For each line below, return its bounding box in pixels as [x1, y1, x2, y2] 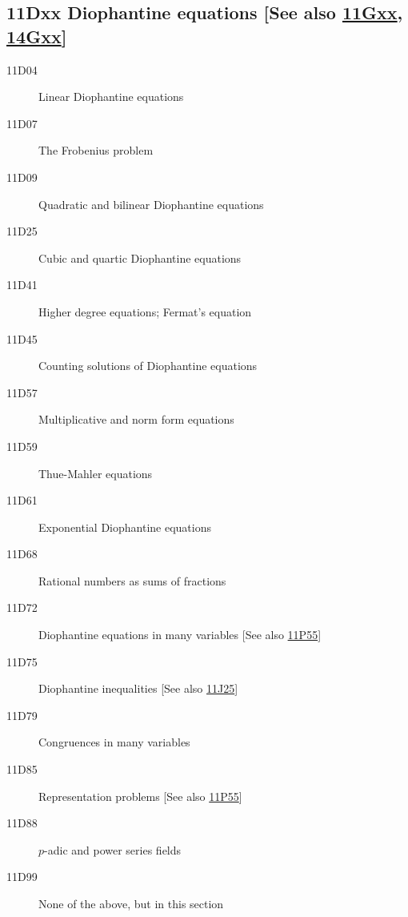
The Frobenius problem [38, 142, 154, 159]
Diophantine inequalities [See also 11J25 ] [38, 680, 238, 697]
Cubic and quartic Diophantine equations [38, 249, 242, 266]
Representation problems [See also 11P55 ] [38, 787, 242, 804]
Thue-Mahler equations [38, 465, 153, 481]
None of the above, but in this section [38, 895, 224, 911]
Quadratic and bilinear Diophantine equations [38, 195, 264, 212]
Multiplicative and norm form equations [38, 411, 234, 428]
